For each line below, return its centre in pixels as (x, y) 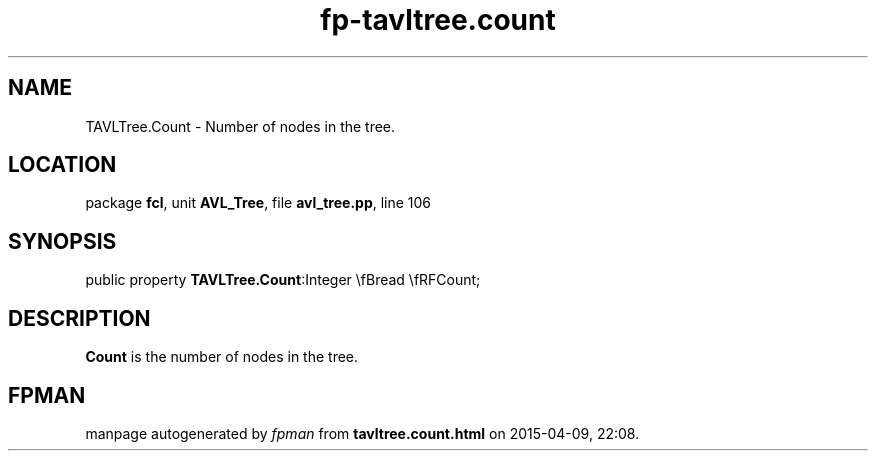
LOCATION (62, 165)
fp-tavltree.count (438, 20)
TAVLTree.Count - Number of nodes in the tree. (240, 126)
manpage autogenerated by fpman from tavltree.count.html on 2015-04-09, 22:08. (362, 433)
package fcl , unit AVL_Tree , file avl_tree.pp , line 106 (258, 203)
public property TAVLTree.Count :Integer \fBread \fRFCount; (283, 280)
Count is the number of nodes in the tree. (222, 357)
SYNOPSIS (62, 241)
